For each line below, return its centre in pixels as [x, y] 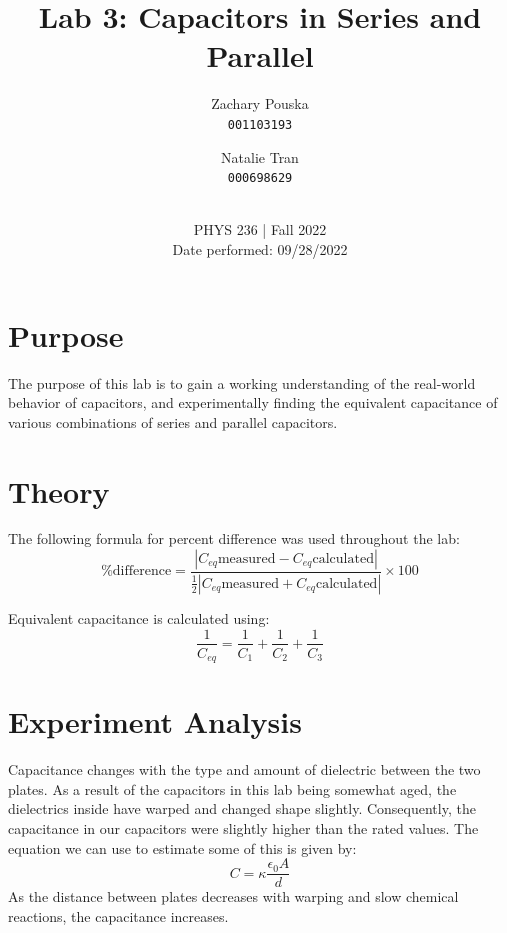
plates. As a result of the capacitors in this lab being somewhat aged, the [232, 788]
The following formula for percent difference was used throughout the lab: [234, 538]
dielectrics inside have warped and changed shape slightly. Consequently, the [242, 808]
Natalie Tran [260, 156]
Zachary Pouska [260, 103]
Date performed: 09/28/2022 [260, 249]
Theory [59, 490]
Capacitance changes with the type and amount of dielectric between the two [244, 769]
